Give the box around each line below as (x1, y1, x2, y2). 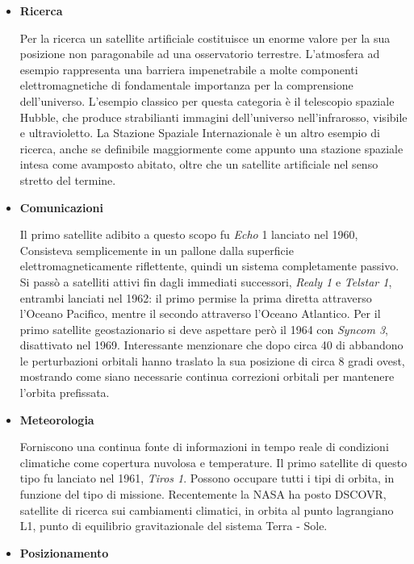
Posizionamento (19, 544, 109, 561)
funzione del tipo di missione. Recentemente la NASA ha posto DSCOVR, (19, 486, 387, 503)
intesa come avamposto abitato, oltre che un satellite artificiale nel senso (19, 156, 378, 173)
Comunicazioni (19, 198, 103, 215)
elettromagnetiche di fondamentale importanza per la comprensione (19, 77, 353, 94)
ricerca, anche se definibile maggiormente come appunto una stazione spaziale (19, 140, 404, 157)
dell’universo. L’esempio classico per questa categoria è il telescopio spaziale (19, 92, 395, 109)
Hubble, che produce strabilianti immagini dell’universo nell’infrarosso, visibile (19, 108, 408, 125)
